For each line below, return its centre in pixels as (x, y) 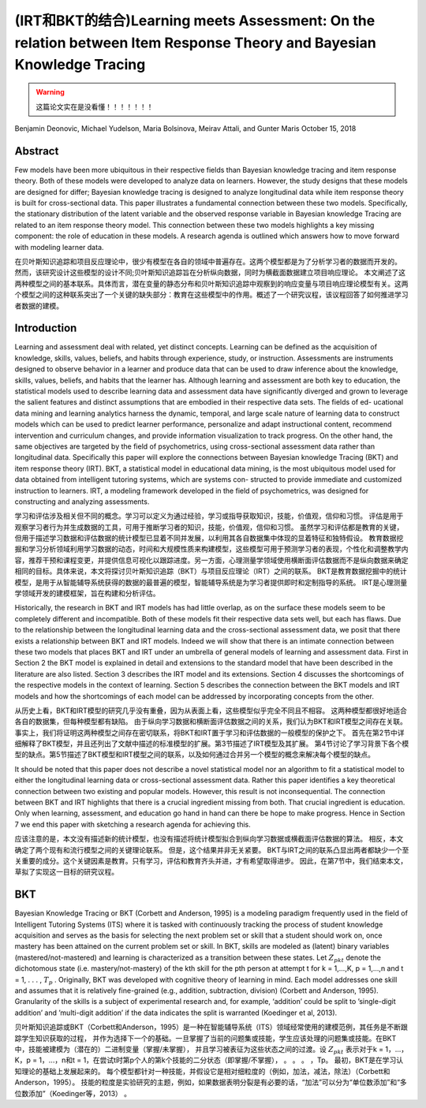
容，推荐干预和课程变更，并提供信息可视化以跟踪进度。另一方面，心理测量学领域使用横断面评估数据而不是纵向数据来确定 (211, 560)
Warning (50, 92)
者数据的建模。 (39, 306)
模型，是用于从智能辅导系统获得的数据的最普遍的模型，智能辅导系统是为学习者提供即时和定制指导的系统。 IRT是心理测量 (211, 582)
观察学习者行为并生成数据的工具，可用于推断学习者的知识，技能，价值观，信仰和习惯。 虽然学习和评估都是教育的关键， (209, 527)
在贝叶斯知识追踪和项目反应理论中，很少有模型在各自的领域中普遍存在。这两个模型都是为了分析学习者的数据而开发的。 (208, 261)
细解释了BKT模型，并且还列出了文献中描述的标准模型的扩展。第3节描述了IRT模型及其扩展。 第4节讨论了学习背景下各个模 (212, 744)
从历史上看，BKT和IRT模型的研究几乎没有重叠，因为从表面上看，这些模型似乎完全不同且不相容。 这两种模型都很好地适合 (211, 711)
